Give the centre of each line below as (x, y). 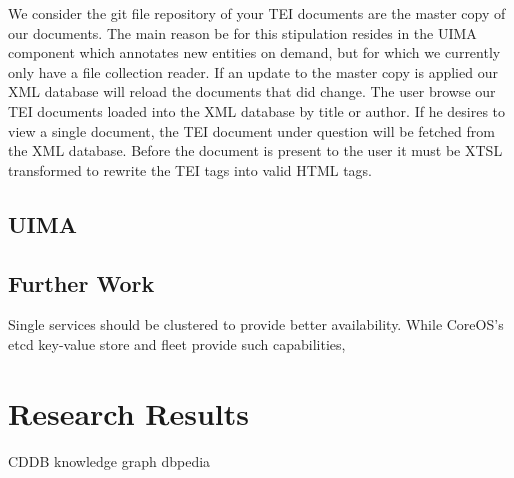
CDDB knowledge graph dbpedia (109, 460)
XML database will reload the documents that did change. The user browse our (252, 91)
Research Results (129, 412)
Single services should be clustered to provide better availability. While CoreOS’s (256, 324)
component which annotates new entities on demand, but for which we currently (254, 52)
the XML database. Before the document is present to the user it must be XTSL (255, 150)
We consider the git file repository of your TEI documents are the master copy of (257, 13)
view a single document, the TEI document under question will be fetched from (251, 130)
